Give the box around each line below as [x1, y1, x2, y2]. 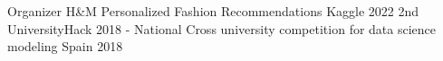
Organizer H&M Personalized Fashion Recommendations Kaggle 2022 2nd [7, 2, 419, 20]
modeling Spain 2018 [7, 37, 123, 56]
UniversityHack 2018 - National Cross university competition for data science [7, 19, 437, 38]
